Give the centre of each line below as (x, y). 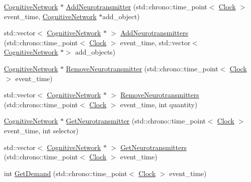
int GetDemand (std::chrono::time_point (66, 173)
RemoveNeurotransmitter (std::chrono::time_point (142, 68)
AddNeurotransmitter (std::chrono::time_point (137, 6)
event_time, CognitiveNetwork (50, 16)
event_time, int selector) (41, 130)
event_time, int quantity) (159, 104)
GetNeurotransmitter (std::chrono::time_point (136, 121)
